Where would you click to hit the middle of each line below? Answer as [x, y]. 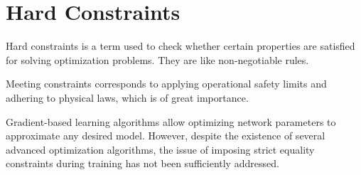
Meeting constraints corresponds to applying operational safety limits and [166, 84]
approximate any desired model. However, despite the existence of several [166, 136]
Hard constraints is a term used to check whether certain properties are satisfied [180, 46]
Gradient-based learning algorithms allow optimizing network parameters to [171, 121]
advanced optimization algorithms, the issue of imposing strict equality [160, 149]
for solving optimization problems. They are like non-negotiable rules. [157, 59]
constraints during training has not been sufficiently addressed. [142, 163]
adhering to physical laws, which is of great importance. [127, 97]
